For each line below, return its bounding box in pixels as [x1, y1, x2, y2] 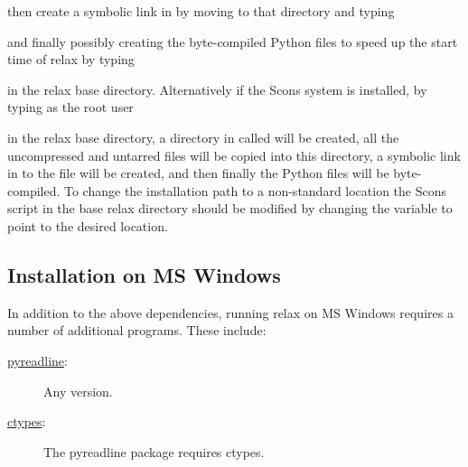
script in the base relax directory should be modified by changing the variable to [7, 199, 453, 218]
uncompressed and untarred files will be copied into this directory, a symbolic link [7, 145, 461, 164]
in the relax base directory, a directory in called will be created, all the [7, 127, 399, 146]
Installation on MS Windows [7, 260, 281, 288]
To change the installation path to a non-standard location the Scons [63, 181, 447, 200]
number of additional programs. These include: [7, 321, 267, 340]
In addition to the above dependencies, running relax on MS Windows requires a [7, 303, 454, 322]
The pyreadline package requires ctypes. [43, 442, 265, 461]
